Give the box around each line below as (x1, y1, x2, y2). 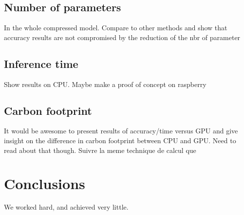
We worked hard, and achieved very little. (4, 202, 129, 212)
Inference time (4, 56, 78, 71)
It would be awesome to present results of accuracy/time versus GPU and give (4, 126, 238, 136)
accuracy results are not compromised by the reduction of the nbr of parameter (4, 32, 241, 42)
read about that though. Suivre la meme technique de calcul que (4, 145, 196, 155)
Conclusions (4, 173, 85, 193)
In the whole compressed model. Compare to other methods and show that (4, 22, 227, 33)
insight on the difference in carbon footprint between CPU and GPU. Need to (4, 135, 236, 145)
